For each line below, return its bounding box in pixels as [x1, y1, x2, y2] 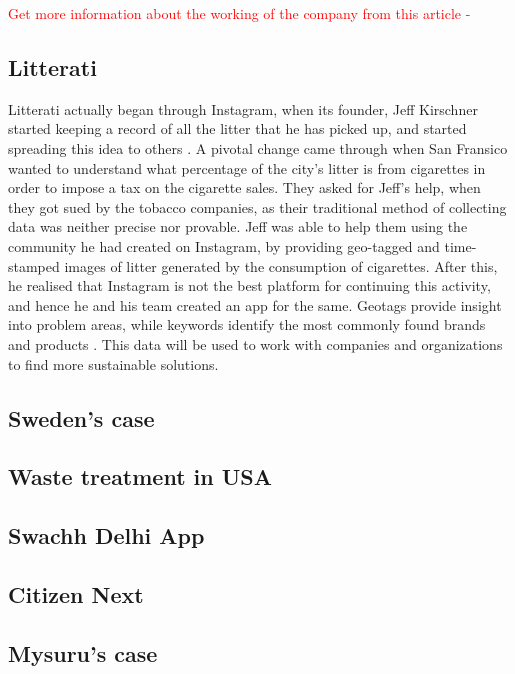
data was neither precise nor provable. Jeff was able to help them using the [8, 216, 468, 237]
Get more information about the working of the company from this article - [8, 3, 471, 23]
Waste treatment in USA [8, 461, 273, 492]
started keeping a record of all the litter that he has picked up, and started [8, 118, 467, 139]
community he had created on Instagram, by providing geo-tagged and [8, 235, 440, 256]
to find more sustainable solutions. [8, 353, 219, 374]
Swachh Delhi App [8, 520, 205, 551]
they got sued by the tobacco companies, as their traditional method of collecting [8, 196, 507, 217]
